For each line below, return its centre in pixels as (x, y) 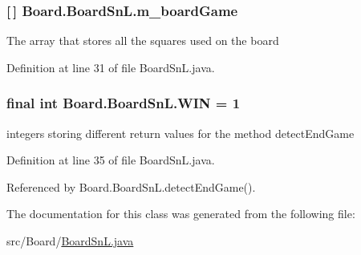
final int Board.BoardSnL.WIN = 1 (124, 103)
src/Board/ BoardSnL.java (70, 241)
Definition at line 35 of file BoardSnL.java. (111, 160)
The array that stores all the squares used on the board (143, 40)
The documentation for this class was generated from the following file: (181, 214)
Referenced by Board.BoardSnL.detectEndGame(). (131, 186)
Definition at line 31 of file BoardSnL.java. (111, 67)
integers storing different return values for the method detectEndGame (180, 133)
